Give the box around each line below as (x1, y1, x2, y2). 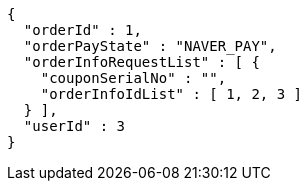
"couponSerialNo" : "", (40, 70, 227, 86)
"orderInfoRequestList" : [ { (23, 54, 260, 70)
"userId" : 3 (23, 118, 126, 134)
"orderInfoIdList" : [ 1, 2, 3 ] (40, 86, 303, 102)
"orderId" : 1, (23, 22, 142, 38)
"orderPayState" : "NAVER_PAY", (23, 38, 277, 54)
